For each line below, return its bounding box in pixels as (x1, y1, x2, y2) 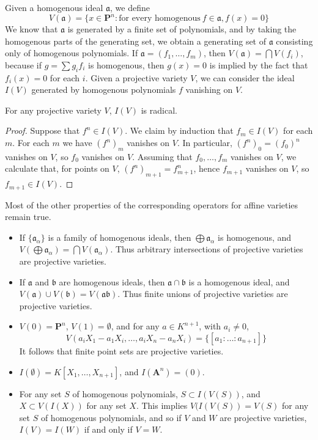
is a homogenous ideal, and (188, 275, 290, 288)
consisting (276, 34, 313, 47)
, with (199, 320, 221, 332)
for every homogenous (119, 14, 201, 23)
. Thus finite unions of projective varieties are (117, 287, 288, 300)
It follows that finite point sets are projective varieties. (19, 345, 224, 358)
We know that (5, 23, 58, 35)
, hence (193, 162, 220, 175)
